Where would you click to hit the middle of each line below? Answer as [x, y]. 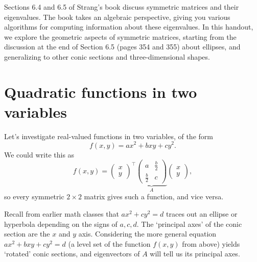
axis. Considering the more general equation [147, 234]
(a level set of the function [109, 243]
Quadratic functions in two [101, 91]
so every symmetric [34, 196]
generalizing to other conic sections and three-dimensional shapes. [107, 56]
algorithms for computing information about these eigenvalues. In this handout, [129, 27]
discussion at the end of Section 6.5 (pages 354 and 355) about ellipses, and [122, 47]
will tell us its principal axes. [195, 254]
